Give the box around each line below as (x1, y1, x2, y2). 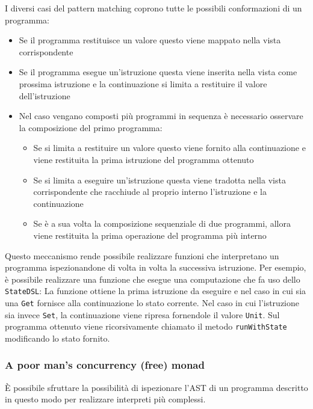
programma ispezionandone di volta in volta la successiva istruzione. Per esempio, (5, 261, 306, 274)
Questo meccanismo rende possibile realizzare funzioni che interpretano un (5, 249, 279, 262)
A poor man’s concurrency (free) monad (5, 357, 205, 372)
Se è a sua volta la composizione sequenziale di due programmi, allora (33, 217, 291, 230)
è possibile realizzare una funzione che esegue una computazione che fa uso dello (5, 272, 300, 285)
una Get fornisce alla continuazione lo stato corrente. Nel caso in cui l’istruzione (5, 296, 299, 309)
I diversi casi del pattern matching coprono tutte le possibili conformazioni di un (5, 2, 302, 14)
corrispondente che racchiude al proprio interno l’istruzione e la (33, 185, 267, 198)
